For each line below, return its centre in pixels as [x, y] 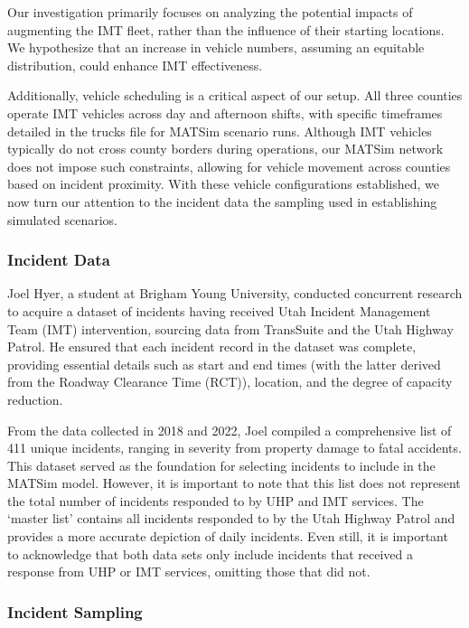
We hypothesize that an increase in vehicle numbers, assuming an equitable [216, 47]
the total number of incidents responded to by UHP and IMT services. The [216, 500]
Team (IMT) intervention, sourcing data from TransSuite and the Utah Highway [230, 328]
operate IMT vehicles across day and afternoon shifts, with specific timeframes [225, 112]
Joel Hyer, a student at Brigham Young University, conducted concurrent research [235, 293]
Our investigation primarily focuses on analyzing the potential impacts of [210, 12]
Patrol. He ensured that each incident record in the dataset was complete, [212, 347]
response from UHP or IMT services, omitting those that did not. [189, 572]
